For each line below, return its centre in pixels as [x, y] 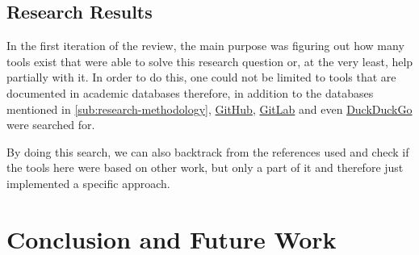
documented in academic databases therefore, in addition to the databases [190, 92]
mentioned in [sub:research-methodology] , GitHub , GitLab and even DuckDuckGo [209, 109]
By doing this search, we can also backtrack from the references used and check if [208, 151]
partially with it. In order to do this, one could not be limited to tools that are [201, 77]
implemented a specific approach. [88, 183]
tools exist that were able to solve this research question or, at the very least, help [210, 61]
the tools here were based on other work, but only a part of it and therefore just [205, 167]
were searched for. [51, 125]
